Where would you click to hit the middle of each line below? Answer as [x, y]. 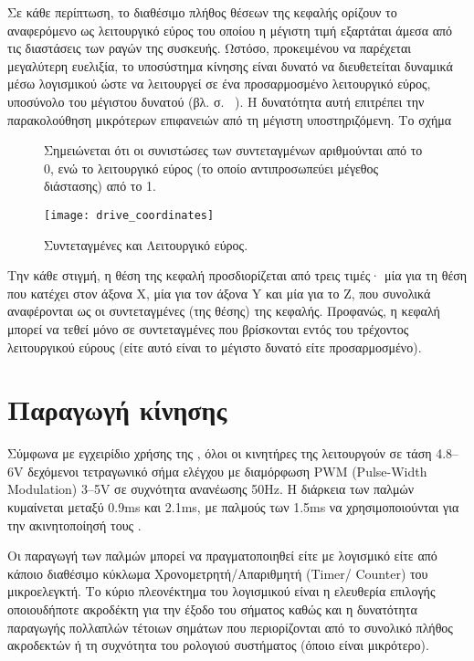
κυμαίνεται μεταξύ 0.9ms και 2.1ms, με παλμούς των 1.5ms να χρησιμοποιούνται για [233, 507]
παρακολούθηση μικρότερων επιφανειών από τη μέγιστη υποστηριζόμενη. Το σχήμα [230, 119]
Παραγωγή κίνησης [117, 409]
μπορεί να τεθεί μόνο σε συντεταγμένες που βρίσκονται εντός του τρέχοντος [208, 328]
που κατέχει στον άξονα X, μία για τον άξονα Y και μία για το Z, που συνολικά [219, 293]
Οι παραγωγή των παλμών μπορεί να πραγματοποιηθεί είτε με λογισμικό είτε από [222, 556]
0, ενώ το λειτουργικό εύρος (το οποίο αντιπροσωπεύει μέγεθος [211, 168]
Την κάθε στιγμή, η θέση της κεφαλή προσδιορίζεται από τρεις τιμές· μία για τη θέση [237, 275]
